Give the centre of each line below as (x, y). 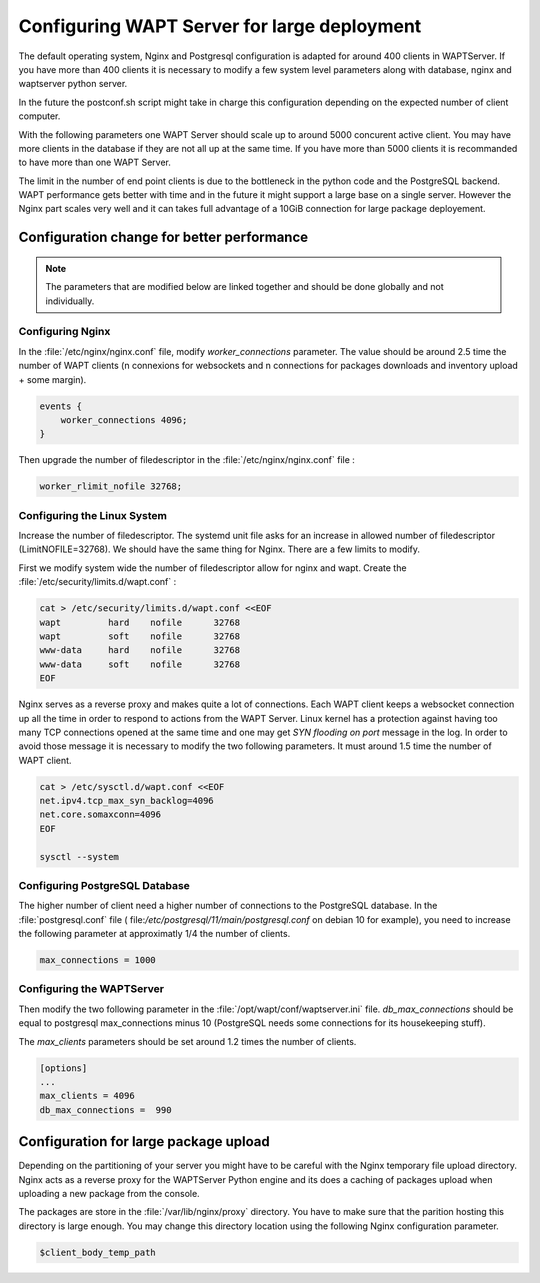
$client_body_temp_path (98, 1252)
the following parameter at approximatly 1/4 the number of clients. (154, 934)
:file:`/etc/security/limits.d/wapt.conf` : (97, 582)
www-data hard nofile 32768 (139, 650)
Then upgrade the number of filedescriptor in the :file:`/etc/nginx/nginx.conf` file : (186, 460)
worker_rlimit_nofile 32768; (111, 486)
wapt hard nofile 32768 (139, 622)
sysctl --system (79, 856)
